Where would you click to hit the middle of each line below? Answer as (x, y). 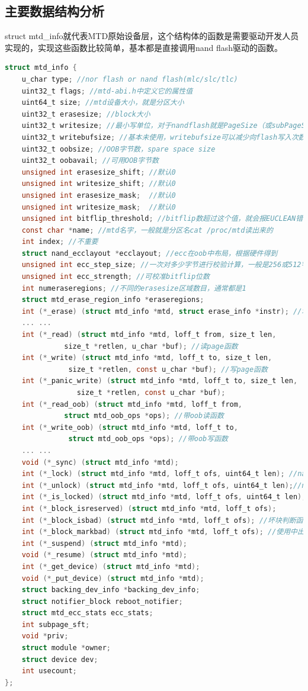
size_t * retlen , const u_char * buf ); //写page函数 (168, 369)
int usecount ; (49, 671)
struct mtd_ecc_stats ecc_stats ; (87, 613)
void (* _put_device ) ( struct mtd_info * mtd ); (113, 578)
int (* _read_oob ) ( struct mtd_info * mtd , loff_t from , (132, 404)
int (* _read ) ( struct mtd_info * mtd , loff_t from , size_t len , (149, 335)
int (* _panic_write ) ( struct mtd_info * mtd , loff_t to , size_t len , (160, 381)
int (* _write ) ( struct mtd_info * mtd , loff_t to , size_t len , (147, 358)
